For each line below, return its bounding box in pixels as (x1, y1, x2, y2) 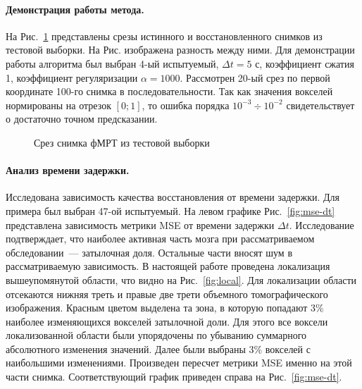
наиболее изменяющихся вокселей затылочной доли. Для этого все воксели (6, 314, 328, 328)
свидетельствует (286, 97, 355, 112)
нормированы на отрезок (6, 97, 111, 112)
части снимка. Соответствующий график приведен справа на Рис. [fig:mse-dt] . (6, 369, 342, 384)
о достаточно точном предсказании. (6, 111, 158, 126)
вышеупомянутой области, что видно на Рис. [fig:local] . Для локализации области (6, 272, 357, 287)
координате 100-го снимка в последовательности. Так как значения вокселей (6, 84, 333, 99)
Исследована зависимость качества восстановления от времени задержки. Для (6, 190, 340, 204)
